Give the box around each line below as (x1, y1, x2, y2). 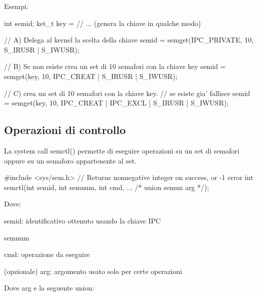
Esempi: (4, 1, 28, 11)
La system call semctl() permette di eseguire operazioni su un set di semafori (4, 145, 239, 155)
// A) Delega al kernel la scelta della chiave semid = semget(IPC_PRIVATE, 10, (4, 34, 253, 45)
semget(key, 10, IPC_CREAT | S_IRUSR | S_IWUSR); (4, 70, 177, 81)
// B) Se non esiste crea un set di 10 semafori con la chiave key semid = (4, 61, 226, 71)
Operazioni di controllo (4, 122, 126, 137)
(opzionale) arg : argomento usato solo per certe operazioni (4, 265, 182, 276)
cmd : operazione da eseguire (4, 249, 90, 259)
